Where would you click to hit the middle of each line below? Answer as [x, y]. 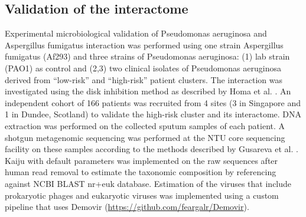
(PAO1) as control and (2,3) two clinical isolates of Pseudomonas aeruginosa [143, 68]
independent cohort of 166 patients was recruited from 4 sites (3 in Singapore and [153, 102]
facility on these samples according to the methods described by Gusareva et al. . [152, 149]
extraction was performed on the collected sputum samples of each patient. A [145, 125]
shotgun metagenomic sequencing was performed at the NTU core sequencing [145, 137]
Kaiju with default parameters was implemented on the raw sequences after [141, 160]
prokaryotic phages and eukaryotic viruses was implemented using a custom [142, 195]
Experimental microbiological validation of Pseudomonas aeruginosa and [136, 33]
